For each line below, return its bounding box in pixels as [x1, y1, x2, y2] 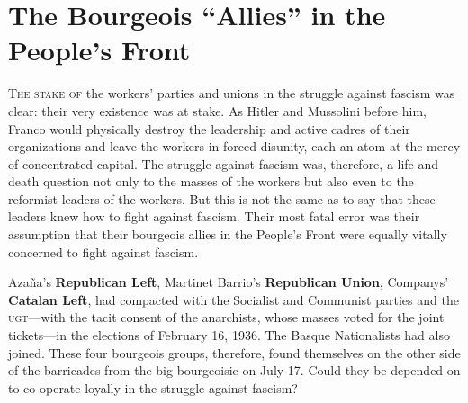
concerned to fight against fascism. [8, 242, 199, 261]
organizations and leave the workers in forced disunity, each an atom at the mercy [8, 137, 461, 156]
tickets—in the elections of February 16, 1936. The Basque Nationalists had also [8, 326, 450, 345]
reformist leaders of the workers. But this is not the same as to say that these [8, 189, 436, 208]
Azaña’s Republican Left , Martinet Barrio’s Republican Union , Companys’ [8, 273, 449, 291]
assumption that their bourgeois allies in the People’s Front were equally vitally [8, 225, 447, 244]
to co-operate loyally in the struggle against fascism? [8, 378, 298, 397]
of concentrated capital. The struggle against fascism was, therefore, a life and [8, 154, 439, 173]
